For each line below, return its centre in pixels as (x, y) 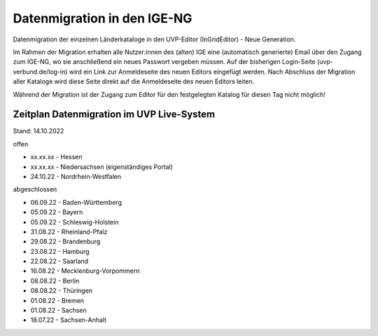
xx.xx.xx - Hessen (57, 157)
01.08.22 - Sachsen (58, 310)
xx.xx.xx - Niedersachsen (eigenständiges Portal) (102, 167)
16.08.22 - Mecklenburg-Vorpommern (85, 271)
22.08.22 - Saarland (59, 261)
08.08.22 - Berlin (55, 281)
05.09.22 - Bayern (57, 212)
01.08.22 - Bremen (57, 300)
